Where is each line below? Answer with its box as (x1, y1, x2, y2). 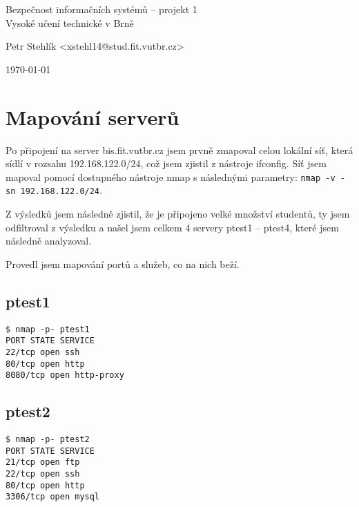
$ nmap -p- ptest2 (6, 434, 90, 445)
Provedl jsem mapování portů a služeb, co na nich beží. (6, 256, 240, 271)
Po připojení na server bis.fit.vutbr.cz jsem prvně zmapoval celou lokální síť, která (6, 142, 353, 157)
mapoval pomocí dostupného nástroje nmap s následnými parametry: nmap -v (6, 169, 336, 184)
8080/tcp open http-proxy (6, 370, 124, 381)
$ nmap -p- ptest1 (6, 324, 90, 334)
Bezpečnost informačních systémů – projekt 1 (6, 2, 197, 16)
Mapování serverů (6, 102, 179, 131)
